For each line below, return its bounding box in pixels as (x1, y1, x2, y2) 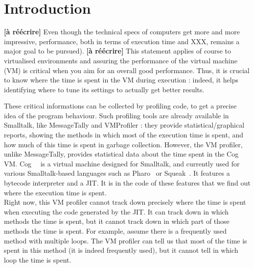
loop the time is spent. (4, 254, 71, 265)
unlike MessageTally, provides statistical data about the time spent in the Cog (4, 149, 239, 159)
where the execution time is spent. (4, 187, 107, 197)
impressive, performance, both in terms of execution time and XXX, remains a (4, 36, 240, 46)
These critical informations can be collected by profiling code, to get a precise (4, 101, 237, 111)
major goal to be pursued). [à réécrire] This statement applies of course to (4, 46, 231, 56)
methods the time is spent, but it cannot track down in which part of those (4, 216, 230, 226)
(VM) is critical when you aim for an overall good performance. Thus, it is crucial (4, 65, 250, 75)
